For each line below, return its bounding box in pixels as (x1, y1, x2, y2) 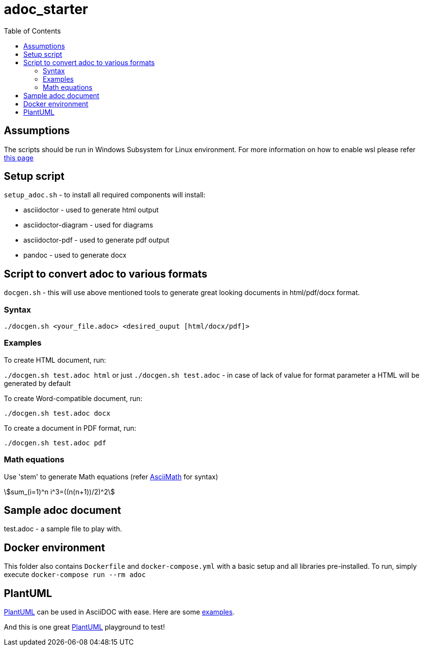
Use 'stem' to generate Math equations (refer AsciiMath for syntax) (4, 472, 219, 481)
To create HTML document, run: (4, 355, 106, 364)
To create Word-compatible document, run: (4, 394, 143, 403)
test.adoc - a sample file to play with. (4, 525, 122, 533)
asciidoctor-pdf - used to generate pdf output (23, 236, 169, 245)
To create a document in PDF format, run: (4, 423, 136, 432)
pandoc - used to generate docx (23, 251, 127, 260)
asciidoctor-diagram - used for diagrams (23, 221, 153, 229)
